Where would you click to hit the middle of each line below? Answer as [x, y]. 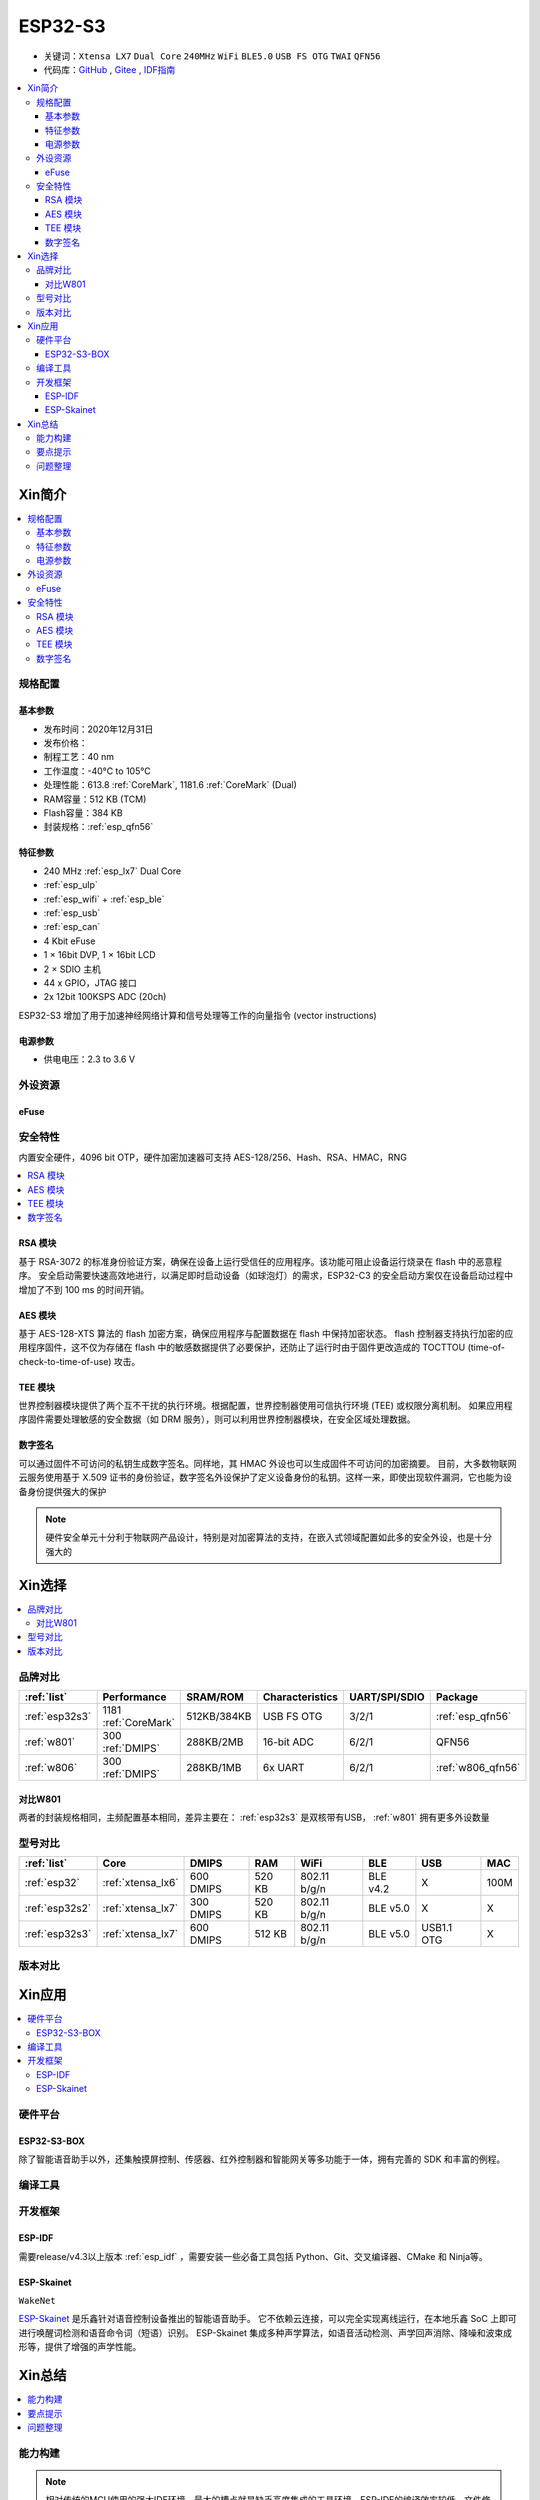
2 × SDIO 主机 [72, 969]
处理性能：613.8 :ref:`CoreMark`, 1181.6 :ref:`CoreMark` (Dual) [170, 785]
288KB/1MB [214, 1768]
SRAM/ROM [215, 1697]
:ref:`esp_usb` [72, 912]
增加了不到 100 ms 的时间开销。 [84, 1289]
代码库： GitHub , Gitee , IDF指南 [109, 69]
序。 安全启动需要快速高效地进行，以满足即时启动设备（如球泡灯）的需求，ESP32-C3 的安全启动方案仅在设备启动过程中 [266, 1276]
